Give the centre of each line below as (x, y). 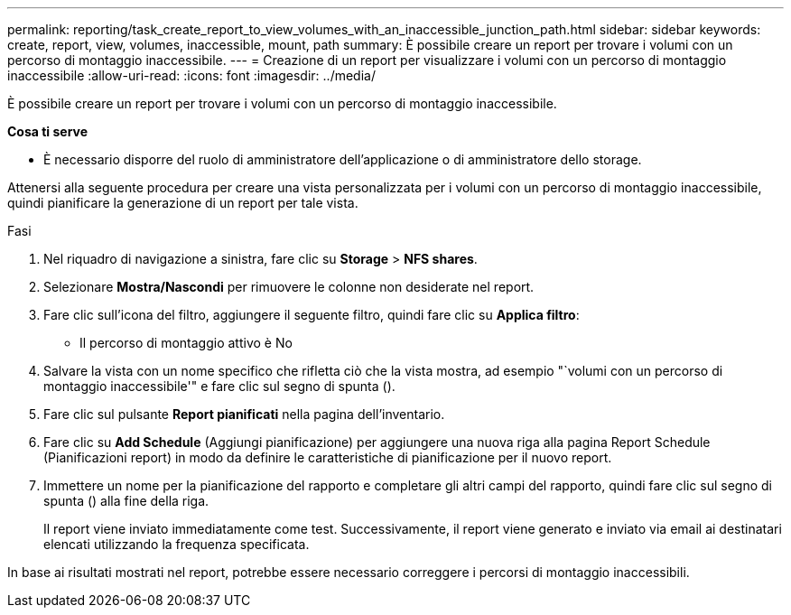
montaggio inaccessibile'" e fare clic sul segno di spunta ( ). (219, 386)
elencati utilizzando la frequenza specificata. (177, 544)
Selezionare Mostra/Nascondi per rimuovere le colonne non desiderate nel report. (289, 287)
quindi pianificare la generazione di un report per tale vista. (183, 203)
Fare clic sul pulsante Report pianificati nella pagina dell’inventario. (244, 414)
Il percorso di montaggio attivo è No (186, 343)
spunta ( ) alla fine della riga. (126, 501)
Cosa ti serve (48, 131)
